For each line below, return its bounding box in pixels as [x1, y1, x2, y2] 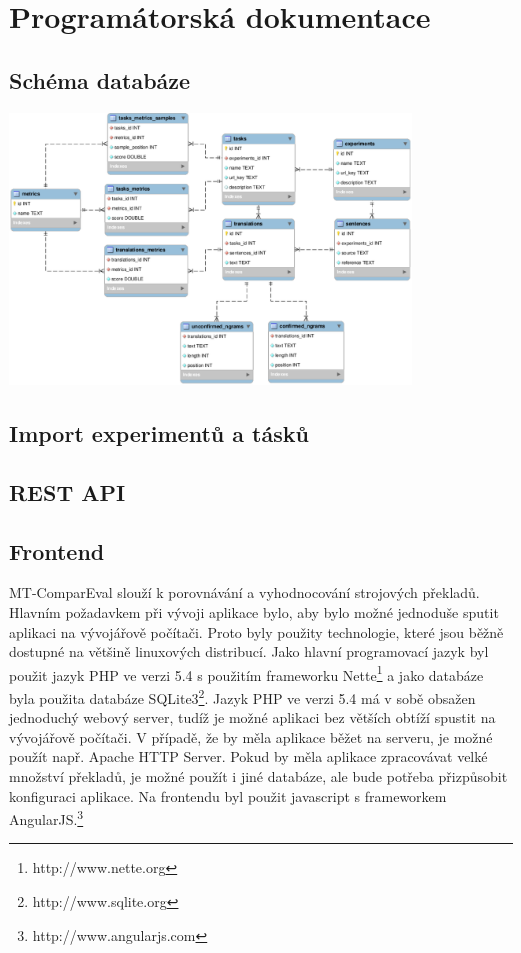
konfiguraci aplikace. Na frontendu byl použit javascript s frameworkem [9, 785, 447, 806]
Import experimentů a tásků [9, 418, 309, 449]
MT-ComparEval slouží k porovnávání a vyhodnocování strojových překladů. [9, 582, 480, 603]
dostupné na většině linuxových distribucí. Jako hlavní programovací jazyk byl [9, 641, 489, 662]
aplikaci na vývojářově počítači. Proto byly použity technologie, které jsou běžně [9, 621, 504, 642]
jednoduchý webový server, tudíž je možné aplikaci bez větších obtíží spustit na [9, 707, 496, 728]
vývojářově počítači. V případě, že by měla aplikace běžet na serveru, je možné [9, 726, 493, 747]
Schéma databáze [9, 64, 191, 95]
